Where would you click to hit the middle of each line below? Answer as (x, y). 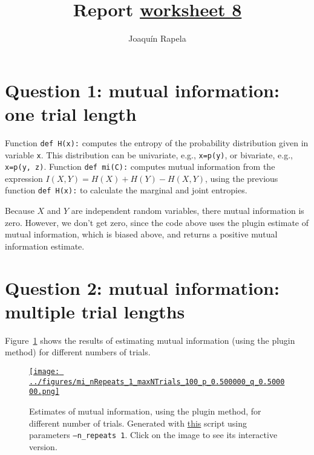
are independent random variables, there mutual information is (188, 211)
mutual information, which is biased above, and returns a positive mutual (141, 234)
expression (24, 178)
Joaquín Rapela (157, 38)
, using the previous (242, 178)
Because (20, 211)
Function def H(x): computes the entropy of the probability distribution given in (157, 142)
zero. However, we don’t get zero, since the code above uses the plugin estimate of (157, 222)
